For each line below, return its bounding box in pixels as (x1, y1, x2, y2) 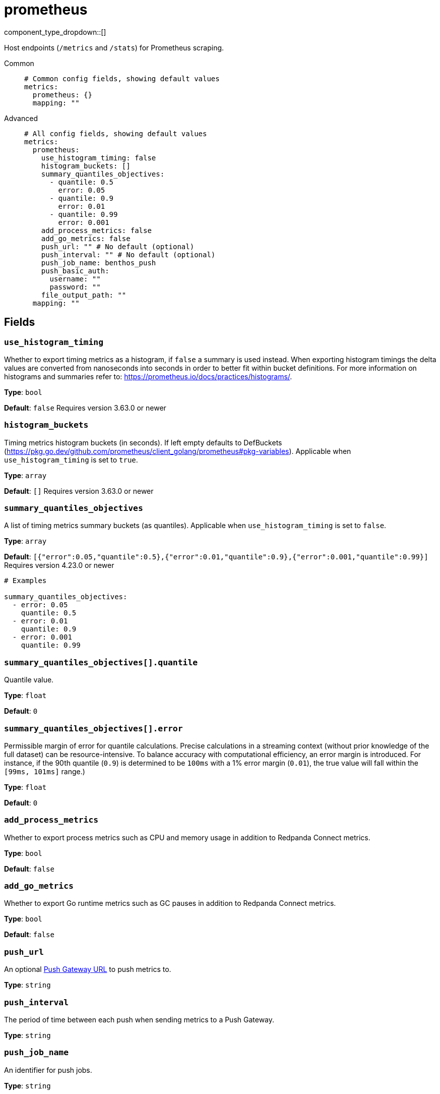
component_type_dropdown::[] (4, 27, 106, 36)
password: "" (49, 282, 101, 291)
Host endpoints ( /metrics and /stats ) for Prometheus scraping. (4, 43, 224, 52)
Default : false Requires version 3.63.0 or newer (4, 403, 166, 412)
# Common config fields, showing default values (24, 74, 220, 83)
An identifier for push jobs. (4, 1065, 92, 1074)
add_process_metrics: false (41, 226, 152, 235)
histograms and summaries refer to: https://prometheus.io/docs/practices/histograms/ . (4, 372, 292, 381)
